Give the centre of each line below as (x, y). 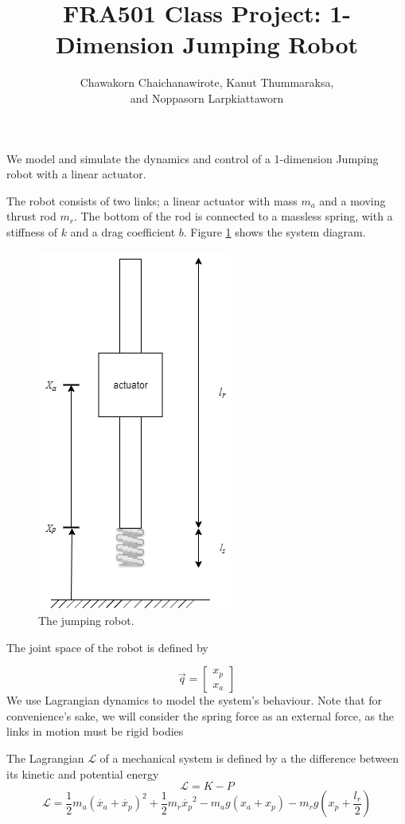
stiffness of (32, 231)
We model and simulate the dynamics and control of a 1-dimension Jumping (193, 158)
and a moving (352, 200)
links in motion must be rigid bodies (95, 731)
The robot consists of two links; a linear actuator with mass (152, 200)
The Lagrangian (45, 758)
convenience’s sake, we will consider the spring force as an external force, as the (201, 715)
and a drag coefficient (123, 231)
